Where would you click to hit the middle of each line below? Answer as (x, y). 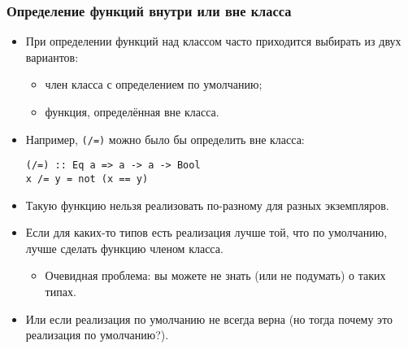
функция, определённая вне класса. (132, 111)
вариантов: (52, 57)
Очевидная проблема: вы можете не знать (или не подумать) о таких (215, 275)
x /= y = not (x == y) (87, 179)
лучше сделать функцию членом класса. (124, 248)
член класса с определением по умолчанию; (154, 84)
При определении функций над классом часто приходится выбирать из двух (213, 41)
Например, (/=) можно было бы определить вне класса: (165, 139)
